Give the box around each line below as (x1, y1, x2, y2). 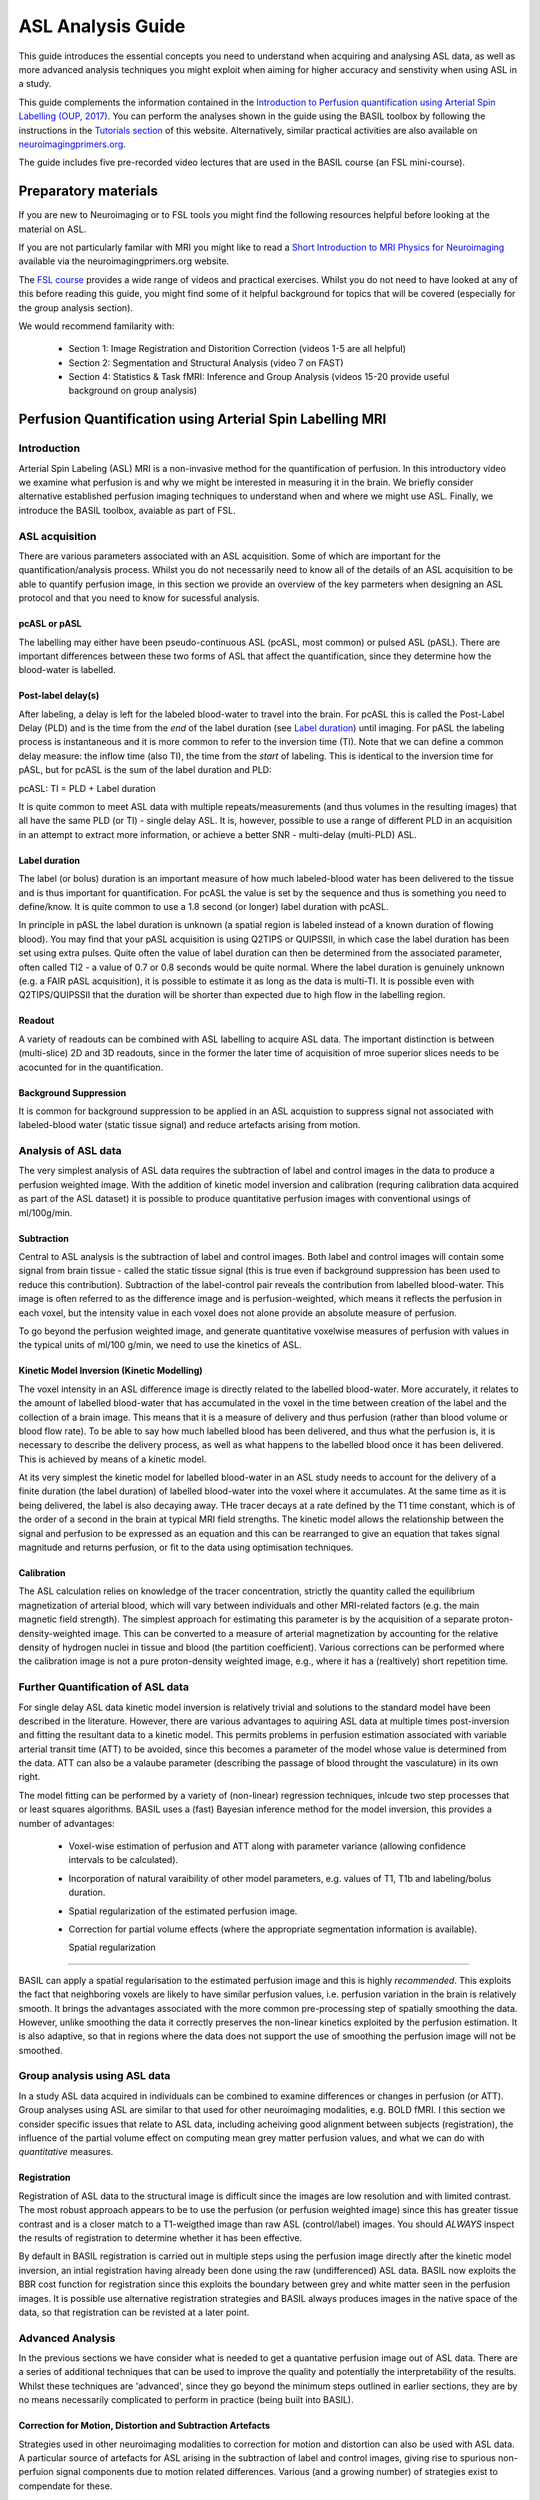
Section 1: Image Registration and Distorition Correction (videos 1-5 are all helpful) (68, 343, 407, 355)
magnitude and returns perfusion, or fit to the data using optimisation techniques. (18, 1541, 354, 1554)
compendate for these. (18, 2480, 113, 2492)
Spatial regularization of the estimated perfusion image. (68, 1905, 298, 1917)
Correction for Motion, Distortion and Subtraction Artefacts (18, 2420, 270, 2432)
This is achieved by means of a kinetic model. (18, 1453, 207, 1465)
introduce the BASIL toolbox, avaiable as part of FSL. (18, 504, 236, 516)
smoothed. (18, 2044, 64, 2056)
